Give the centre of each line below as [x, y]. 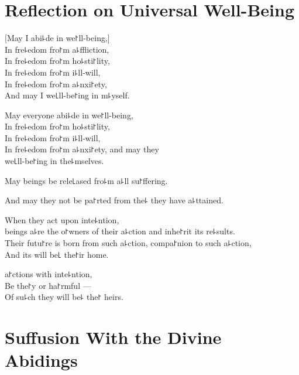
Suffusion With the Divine [113, 337]
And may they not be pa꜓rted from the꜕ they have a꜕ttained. [114, 200]
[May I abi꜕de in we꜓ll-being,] [57, 38]
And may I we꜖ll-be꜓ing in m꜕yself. [67, 95]
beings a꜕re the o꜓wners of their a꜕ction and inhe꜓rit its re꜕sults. [120, 231]
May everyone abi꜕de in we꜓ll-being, [69, 115]
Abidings [41, 360]
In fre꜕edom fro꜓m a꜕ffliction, [57, 49]
